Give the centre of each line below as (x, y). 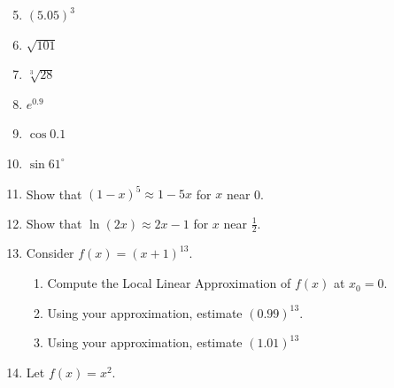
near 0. (245, 194)
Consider (50, 253)
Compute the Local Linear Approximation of (169, 283)
